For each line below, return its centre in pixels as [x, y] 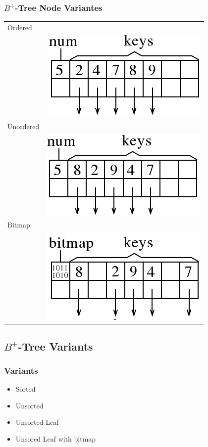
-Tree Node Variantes [59, 7]
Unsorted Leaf [37, 422]
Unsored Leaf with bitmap [56, 439]
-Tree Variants [55, 346]
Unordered [24, 126]
